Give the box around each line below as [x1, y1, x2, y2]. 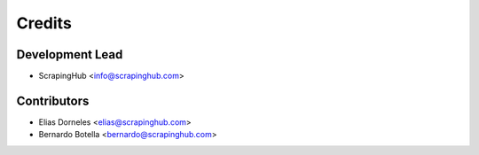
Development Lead [16, 47, 123, 62]
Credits [16, 13, 73, 33]
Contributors [16, 93, 90, 108]
